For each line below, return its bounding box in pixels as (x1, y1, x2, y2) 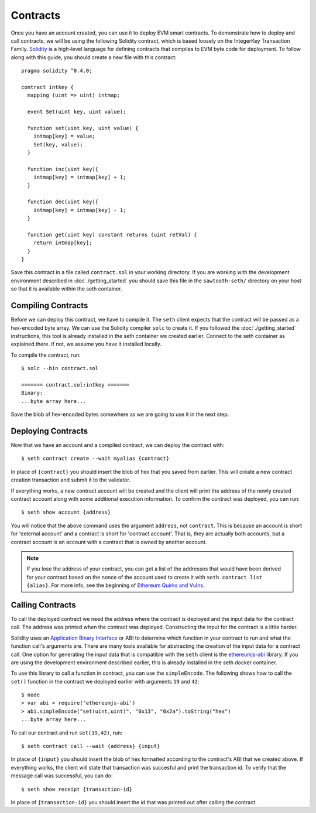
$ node (21, 692, 40, 698)
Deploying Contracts (11, 426, 88, 436)
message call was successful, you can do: (11, 772, 113, 779)
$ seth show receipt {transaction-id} (21, 785, 133, 792)
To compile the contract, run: (11, 351, 81, 358)
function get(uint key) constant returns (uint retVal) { (27, 231, 197, 238)
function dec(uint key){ (27, 199, 99, 205)
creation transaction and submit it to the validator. (11, 476, 131, 483)
